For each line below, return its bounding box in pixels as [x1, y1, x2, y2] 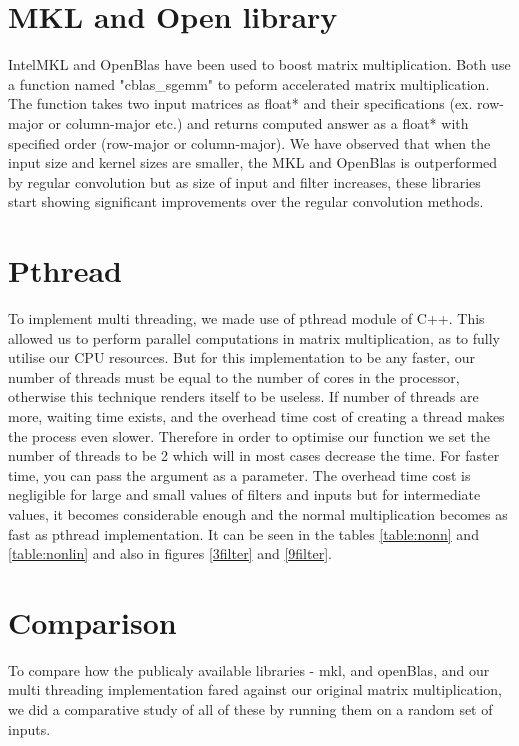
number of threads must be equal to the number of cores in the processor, [8, 366, 460, 387]
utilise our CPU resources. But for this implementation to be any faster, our [8, 347, 475, 368]
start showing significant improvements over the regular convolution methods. [8, 191, 484, 212]
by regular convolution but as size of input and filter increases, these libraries [8, 171, 481, 192]
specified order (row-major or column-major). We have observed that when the [8, 132, 491, 153]
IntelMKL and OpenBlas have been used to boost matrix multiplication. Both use [8, 54, 511, 75]
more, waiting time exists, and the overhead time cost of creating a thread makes [8, 405, 505, 426]
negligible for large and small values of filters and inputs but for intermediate [8, 484, 481, 505]
